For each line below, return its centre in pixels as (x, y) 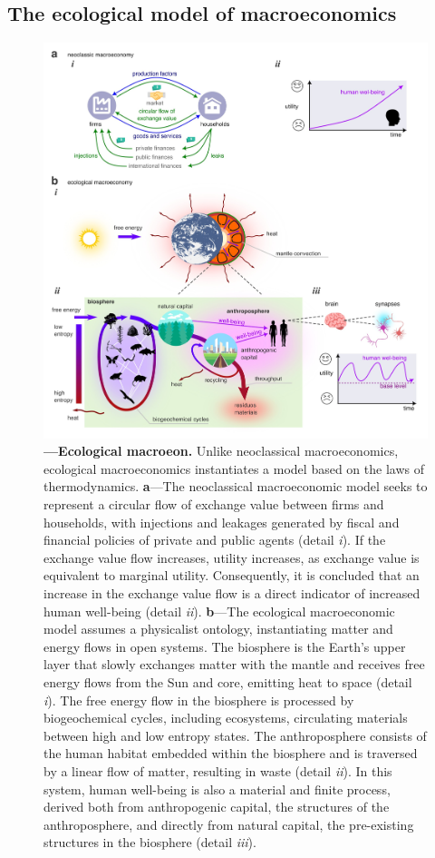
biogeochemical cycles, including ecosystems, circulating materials (226, 718)
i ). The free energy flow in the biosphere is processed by (199, 700)
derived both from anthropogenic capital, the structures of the (217, 807)
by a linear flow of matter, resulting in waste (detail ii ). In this (218, 770)
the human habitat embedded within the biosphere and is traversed (231, 753)
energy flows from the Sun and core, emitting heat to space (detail (228, 681)
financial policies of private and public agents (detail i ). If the (215, 540)
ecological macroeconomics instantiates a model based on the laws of (234, 468)
